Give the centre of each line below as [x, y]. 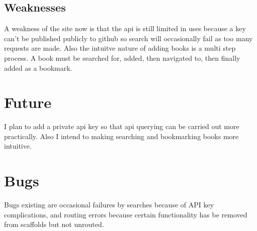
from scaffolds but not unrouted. [54, 224]
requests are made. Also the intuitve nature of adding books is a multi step [120, 48]
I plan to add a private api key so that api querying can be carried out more [122, 126]
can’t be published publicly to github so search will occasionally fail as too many [128, 38]
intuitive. [18, 146]
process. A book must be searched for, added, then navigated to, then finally [122, 57]
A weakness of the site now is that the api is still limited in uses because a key [125, 28]
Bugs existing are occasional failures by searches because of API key [109, 205]
